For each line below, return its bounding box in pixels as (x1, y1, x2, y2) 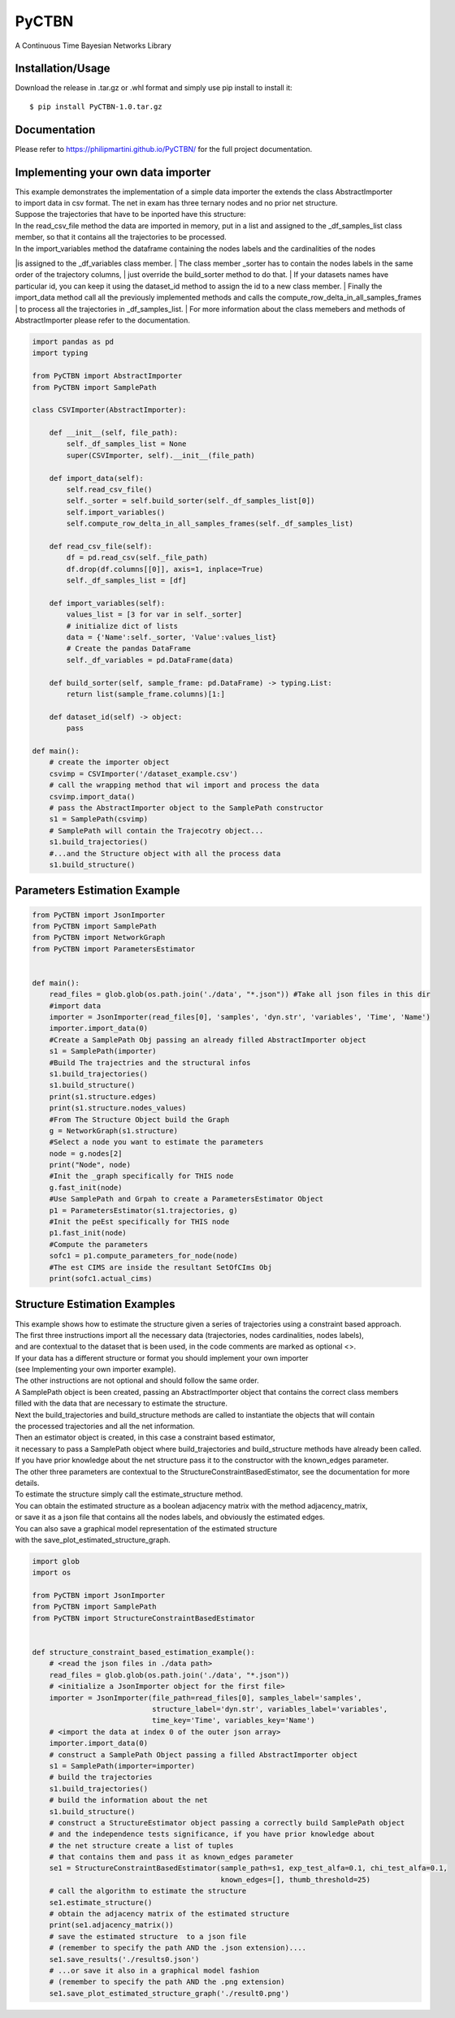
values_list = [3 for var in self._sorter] (66, 610, 243, 619)
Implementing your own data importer (15, 165, 211, 179)
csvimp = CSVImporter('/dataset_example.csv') (49, 769, 239, 778)
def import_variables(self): (49, 598, 166, 608)
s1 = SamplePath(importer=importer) (49, 1761, 195, 1770)
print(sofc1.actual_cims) (49, 1274, 153, 1283)
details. (15, 1478, 40, 1488)
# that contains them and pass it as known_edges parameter (49, 1852, 294, 1862)
